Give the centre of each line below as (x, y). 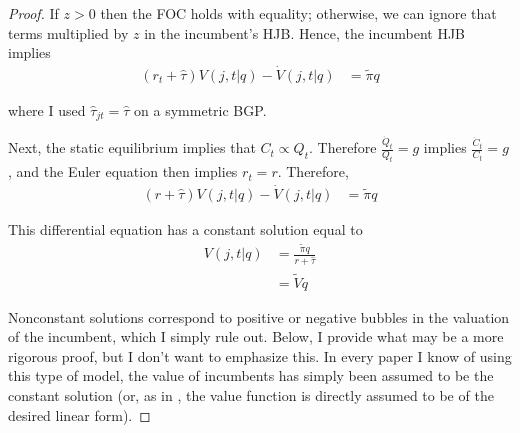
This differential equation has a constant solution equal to (185, 228)
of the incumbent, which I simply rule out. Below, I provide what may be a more (256, 336)
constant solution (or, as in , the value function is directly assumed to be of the (251, 394)
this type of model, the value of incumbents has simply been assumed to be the (251, 375)
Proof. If (33, 13)
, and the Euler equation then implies (123, 171)
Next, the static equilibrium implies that (132, 147)
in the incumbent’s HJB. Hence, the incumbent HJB (305, 32)
